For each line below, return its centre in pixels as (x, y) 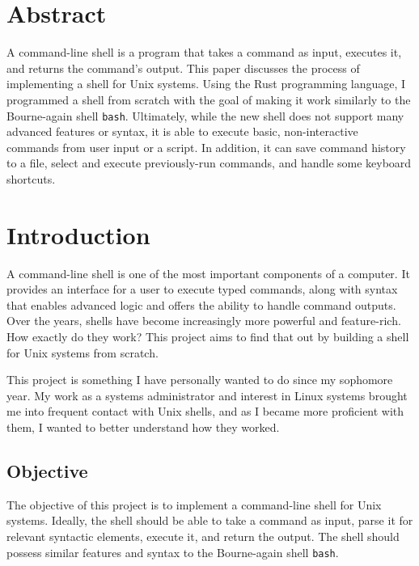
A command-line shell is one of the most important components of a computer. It (208, 273)
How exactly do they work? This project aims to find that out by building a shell (208, 337)
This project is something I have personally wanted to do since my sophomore (200, 380)
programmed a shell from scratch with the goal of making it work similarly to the (209, 99)
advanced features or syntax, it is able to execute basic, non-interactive (182, 131)
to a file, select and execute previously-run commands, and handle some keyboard (209, 163)
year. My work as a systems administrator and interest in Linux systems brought (207, 395)
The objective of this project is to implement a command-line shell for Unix (194, 504)
